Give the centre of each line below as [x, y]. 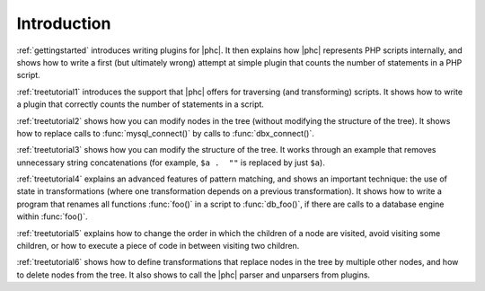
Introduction [64, 23]
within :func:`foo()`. [52, 216]
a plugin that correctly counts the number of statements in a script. [141, 104]
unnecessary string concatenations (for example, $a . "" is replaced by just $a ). [171, 163]
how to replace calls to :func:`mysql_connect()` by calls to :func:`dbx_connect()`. [165, 133]
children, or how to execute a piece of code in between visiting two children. [158, 246]
